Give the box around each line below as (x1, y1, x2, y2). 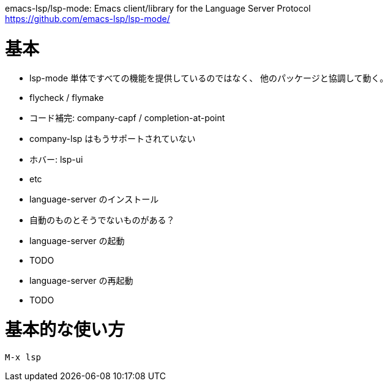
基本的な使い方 (5, 319, 125, 341)
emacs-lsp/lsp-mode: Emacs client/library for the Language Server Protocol (5, 3, 311, 13)
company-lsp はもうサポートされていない (29, 133, 196, 144)
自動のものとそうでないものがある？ (29, 214, 175, 225)
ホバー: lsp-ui (29, 154, 83, 165)
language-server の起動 (29, 235, 125, 246)
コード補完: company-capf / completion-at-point (29, 112, 225, 123)
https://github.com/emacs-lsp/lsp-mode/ (5, 13, 170, 24)
